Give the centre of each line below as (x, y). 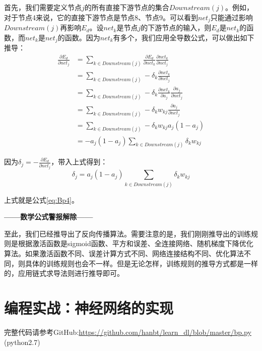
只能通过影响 (232, 17)
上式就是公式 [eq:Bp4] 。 (41, 199)
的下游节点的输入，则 (176, 27)
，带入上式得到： (79, 162)
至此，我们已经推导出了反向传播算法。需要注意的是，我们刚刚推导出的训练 (127, 233)
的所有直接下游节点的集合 (127, 7)
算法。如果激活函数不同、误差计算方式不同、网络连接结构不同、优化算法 (124, 253)
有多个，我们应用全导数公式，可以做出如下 (184, 37)
